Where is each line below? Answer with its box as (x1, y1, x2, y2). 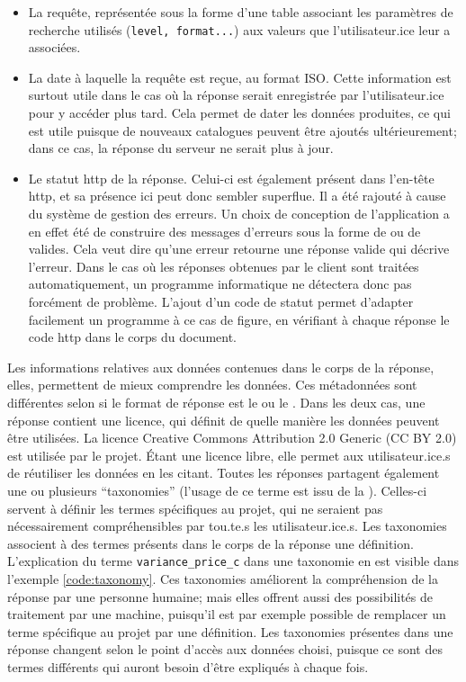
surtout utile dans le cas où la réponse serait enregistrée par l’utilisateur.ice (28, 85, 444, 104)
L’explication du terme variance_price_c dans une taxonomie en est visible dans (7, 552, 460, 570)
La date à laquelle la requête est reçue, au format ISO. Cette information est (28, 67, 452, 86)
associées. (28, 38, 81, 57)
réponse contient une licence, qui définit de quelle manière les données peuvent (7, 410, 440, 429)
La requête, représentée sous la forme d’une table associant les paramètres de (28, 3, 453, 21)
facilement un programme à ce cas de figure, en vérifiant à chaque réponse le (28, 310, 450, 328)
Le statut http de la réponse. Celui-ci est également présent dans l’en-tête (28, 168, 435, 187)
